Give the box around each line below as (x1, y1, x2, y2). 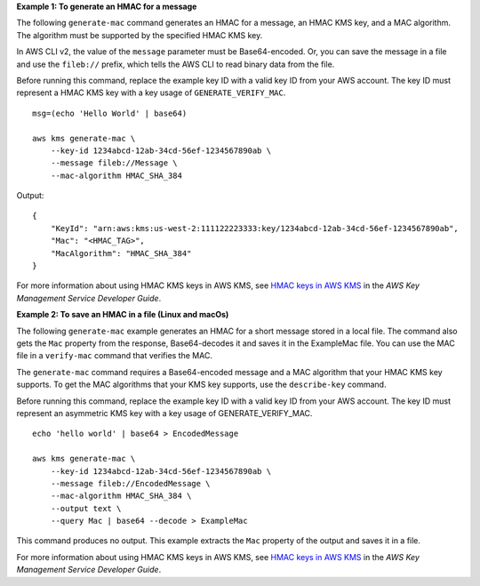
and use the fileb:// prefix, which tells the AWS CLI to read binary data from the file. (16, 59, 335, 69)
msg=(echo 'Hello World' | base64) (32, 108, 188, 118)
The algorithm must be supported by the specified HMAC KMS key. (16, 29, 263, 40)
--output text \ (50, 503, 122, 513)
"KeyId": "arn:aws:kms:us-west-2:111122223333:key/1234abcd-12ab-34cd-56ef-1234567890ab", (50, 223, 460, 233)
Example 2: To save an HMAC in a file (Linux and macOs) (16, 309, 229, 320)
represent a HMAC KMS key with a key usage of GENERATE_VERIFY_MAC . (16, 87, 286, 98)
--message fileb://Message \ (50, 158, 178, 168)
